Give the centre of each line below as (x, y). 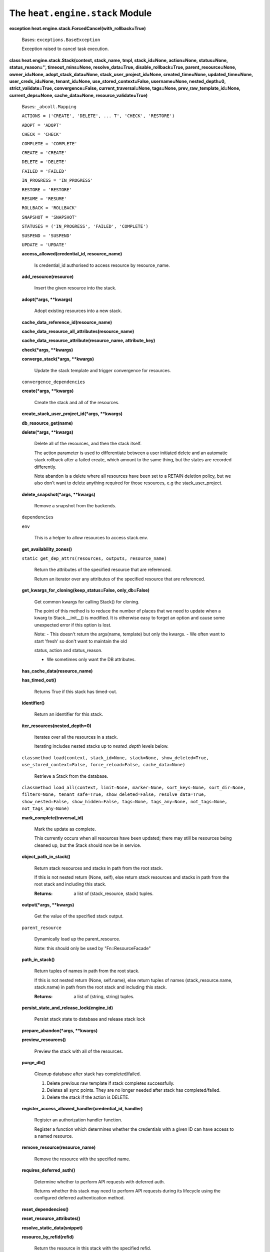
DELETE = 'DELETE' (44, 162)
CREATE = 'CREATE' (44, 153)
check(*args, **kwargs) (47, 350)
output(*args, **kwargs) (48, 905)
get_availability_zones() (47, 549)
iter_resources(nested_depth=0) (57, 726)
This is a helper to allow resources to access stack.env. (91, 538)
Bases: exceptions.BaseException (61, 40)
